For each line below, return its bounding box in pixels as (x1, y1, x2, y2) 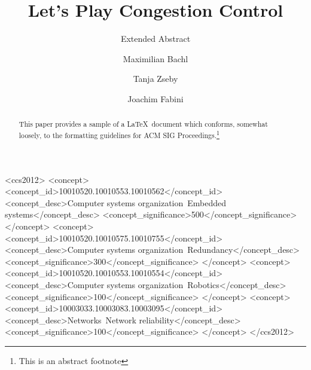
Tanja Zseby (133, 72, 178, 85)
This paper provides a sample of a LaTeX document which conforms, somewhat (19, 119, 268, 129)
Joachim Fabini (127, 92, 184, 105)
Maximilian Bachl (123, 52, 188, 65)
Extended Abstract (120, 32, 191, 45)
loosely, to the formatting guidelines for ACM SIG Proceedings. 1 (19, 128, 219, 140)
